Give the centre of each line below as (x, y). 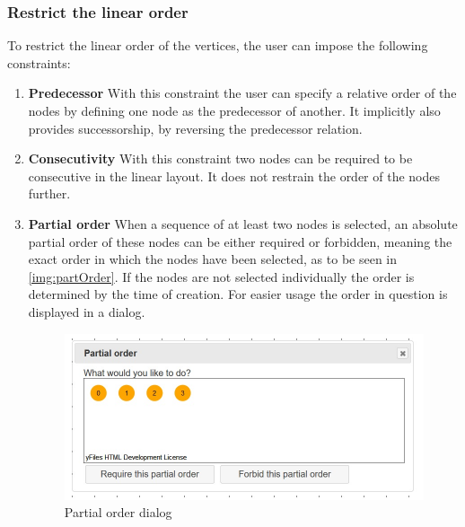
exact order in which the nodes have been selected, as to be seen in (213, 259)
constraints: (39, 62)
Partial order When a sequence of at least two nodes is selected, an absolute (243, 223)
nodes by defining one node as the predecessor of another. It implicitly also (234, 110)
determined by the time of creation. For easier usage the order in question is (238, 294)
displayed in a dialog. (87, 311)
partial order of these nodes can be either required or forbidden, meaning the (240, 241)
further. (49, 193)
